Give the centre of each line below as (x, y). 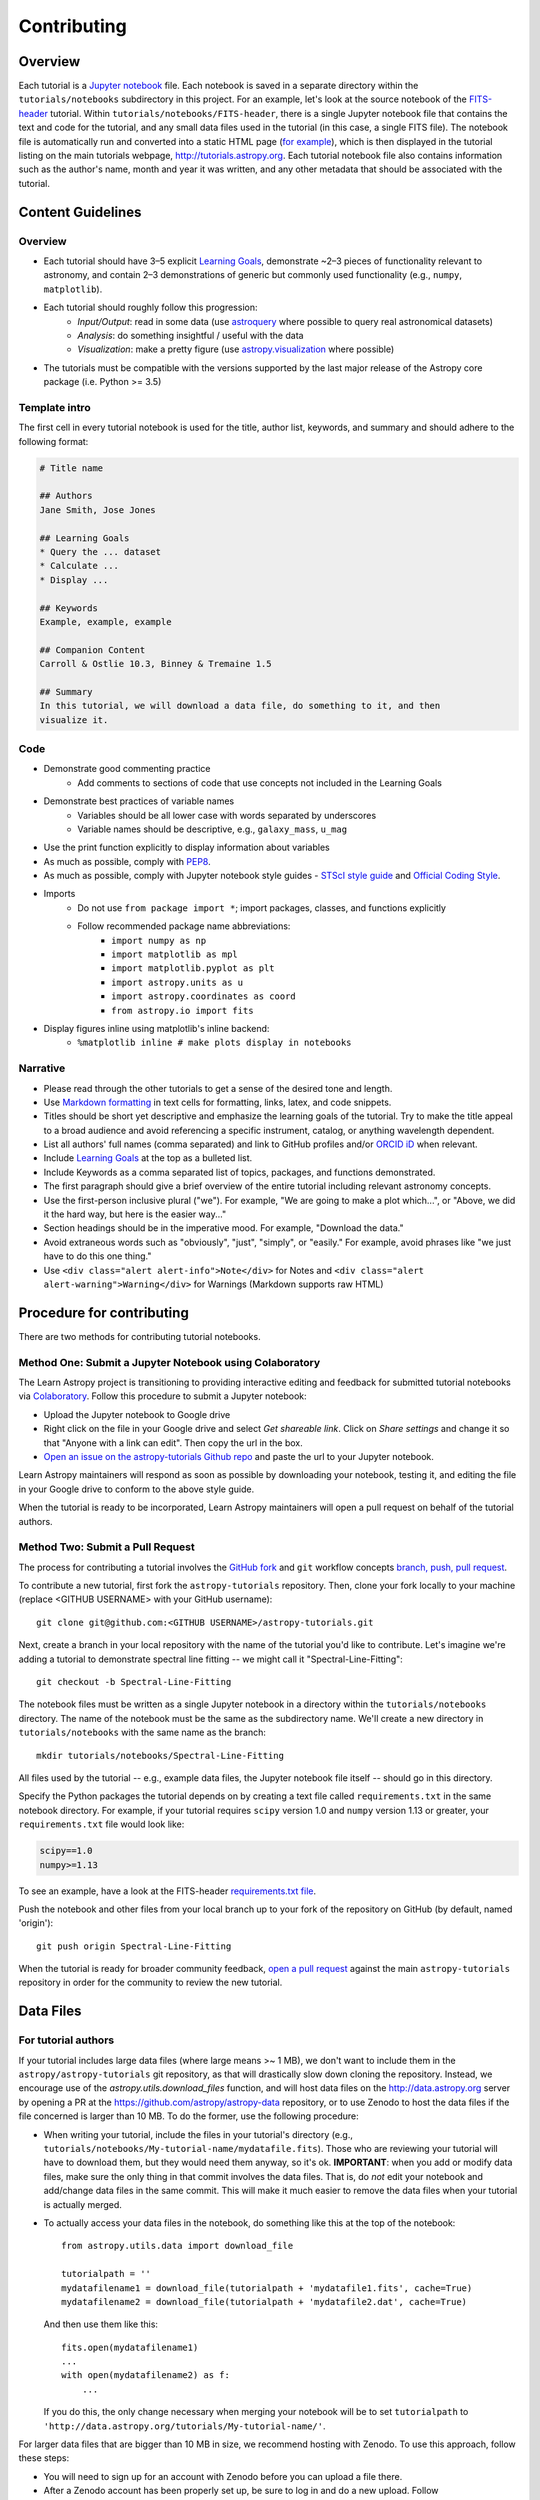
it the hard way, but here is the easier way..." (135, 1214)
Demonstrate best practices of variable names (139, 801)
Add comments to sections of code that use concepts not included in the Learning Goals (259, 782)
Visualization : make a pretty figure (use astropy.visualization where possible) (236, 349)
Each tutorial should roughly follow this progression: (150, 307)
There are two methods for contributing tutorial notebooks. (139, 1336)
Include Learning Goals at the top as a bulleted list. (148, 1158)
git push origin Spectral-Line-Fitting (134, 1946)
